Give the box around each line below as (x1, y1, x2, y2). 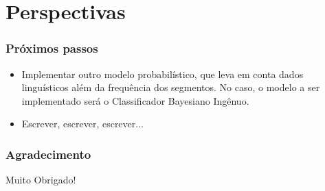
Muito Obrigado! (5, 173, 76, 187)
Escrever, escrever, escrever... (21, 116, 144, 131)
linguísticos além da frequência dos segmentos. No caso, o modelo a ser (21, 80, 320, 94)
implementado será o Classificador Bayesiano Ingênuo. (21, 93, 249, 107)
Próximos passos (5, 40, 98, 57)
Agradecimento (5, 145, 91, 162)
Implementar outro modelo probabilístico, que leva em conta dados (21, 66, 304, 81)
